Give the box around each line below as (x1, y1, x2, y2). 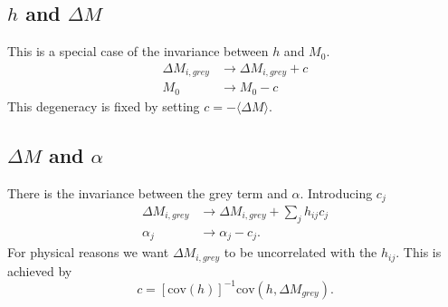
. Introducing (300, 183, 373, 202)
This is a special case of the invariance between (7, 42, 269, 61)
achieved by (7, 261, 72, 280)
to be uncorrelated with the (224, 243, 377, 262)
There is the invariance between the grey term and (7, 183, 288, 202)
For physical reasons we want (7, 243, 169, 262)
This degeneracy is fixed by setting (7, 96, 200, 115)
